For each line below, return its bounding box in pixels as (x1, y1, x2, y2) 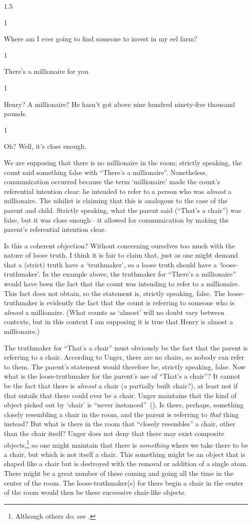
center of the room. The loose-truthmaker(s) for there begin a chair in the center (4, 477, 244, 488)
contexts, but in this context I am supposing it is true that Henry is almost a (4, 316, 233, 327)
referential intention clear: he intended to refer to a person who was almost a (4, 186, 232, 196)
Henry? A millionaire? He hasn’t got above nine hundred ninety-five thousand (4, 99, 235, 109)
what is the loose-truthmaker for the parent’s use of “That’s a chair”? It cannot (4, 371, 240, 381)
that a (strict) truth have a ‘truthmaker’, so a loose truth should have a (4, 259, 217, 269)
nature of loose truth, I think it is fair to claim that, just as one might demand (4, 250, 238, 260)
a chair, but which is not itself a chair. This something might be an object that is (4, 449, 246, 459)
